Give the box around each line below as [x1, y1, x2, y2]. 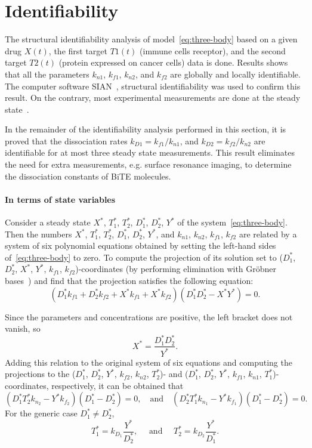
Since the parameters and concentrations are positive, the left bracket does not [5, 310, 293, 323]
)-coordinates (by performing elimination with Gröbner [75, 262, 277, 275]
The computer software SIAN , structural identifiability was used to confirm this [5, 79, 301, 92]
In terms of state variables [5, 193, 116, 205]
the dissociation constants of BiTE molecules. [5, 169, 171, 182]
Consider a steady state [5, 216, 91, 228]
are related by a [239, 227, 297, 240]
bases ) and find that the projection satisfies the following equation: [5, 274, 254, 287]
